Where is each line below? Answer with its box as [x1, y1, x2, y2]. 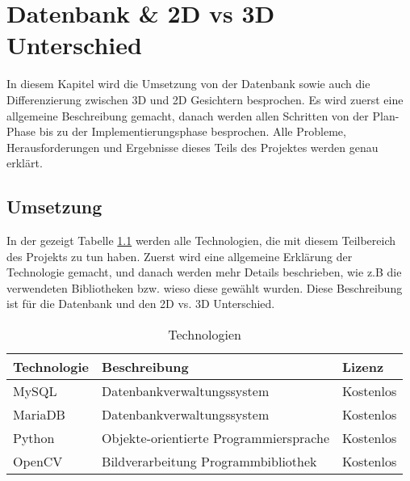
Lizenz [341, 357, 384, 377]
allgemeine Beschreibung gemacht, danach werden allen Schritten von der [6, 107, 369, 124]
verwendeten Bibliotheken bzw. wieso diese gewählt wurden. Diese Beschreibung [6, 279, 403, 296]
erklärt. [6, 154, 43, 171]
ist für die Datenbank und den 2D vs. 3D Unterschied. [6, 295, 275, 312]
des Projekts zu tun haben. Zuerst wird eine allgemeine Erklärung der [6, 247, 353, 264]
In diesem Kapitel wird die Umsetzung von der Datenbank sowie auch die [6, 75, 370, 92]
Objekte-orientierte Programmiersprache [102, 428, 329, 448]
